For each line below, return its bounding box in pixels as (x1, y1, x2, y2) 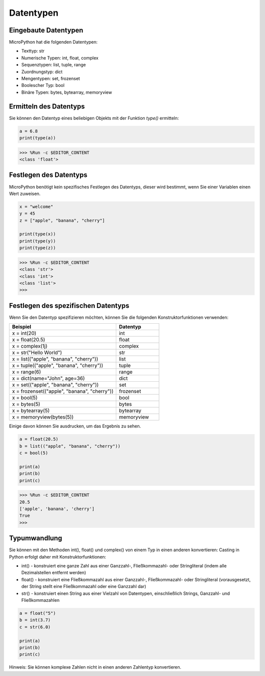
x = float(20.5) (12, 337, 45, 343)
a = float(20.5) (19, 436, 59, 442)
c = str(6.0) (19, 624, 51, 630)
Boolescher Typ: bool (21, 83, 65, 88)
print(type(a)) (19, 135, 56, 141)
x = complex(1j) (12, 343, 48, 350)
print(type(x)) (19, 231, 56, 237)
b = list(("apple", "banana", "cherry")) (19, 443, 121, 449)
